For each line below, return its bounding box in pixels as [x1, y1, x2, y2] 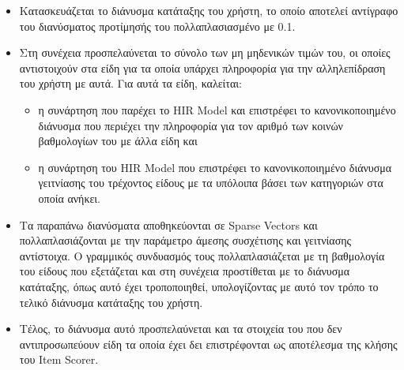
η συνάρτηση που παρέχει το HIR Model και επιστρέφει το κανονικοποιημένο [38, 101, 396, 118]
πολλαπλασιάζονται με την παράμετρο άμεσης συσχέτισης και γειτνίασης [19, 232, 352, 249]
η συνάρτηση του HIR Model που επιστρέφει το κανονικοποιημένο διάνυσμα [38, 159, 392, 175]
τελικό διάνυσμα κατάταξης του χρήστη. [19, 293, 203, 310]
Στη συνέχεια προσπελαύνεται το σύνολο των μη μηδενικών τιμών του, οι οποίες [19, 44, 391, 61]
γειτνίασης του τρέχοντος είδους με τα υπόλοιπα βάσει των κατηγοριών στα [38, 174, 383, 191]
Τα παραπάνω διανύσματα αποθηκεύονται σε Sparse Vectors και [19, 216, 318, 233]
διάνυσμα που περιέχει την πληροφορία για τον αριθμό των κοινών [38, 117, 343, 133]
